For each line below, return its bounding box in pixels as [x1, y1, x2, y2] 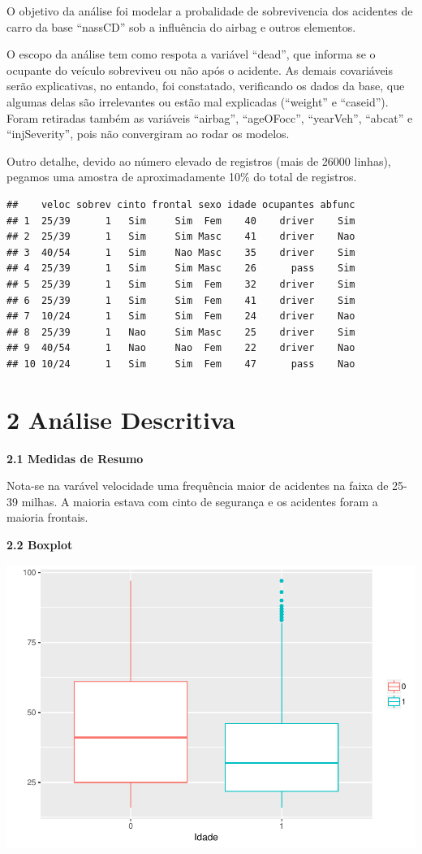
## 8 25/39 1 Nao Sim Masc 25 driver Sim [6, 326, 355, 338]
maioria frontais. [6, 509, 88, 526]
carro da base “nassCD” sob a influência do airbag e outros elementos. [6, 18, 356, 35]
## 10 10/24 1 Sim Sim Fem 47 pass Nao [6, 358, 355, 370]
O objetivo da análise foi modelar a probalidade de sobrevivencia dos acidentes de [6, 2, 413, 19]
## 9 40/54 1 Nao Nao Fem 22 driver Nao [6, 342, 355, 354]
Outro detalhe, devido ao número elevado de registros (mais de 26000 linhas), [6, 152, 391, 169]
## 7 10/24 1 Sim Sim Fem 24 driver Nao [6, 310, 355, 323]
